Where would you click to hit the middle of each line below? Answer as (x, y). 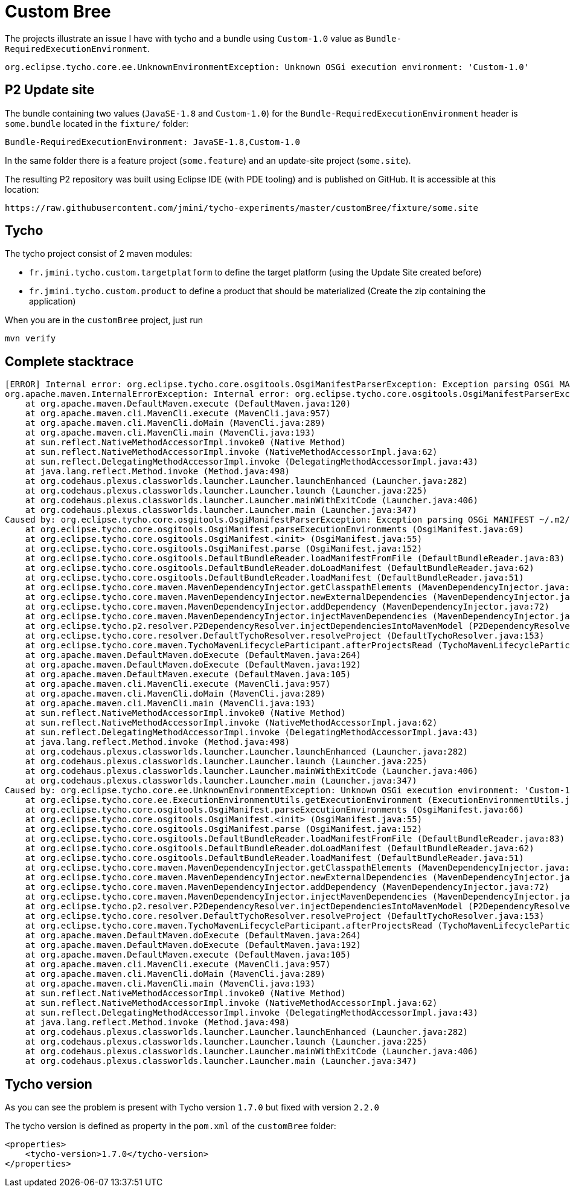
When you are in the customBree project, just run (104, 320)
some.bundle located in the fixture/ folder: (97, 123)
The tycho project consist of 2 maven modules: (99, 254)
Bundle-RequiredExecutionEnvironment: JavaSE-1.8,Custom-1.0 (152, 142)
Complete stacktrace (69, 361)
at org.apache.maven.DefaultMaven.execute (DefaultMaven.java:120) (188, 404)
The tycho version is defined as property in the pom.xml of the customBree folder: (171, 1126)
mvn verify (30, 339)
